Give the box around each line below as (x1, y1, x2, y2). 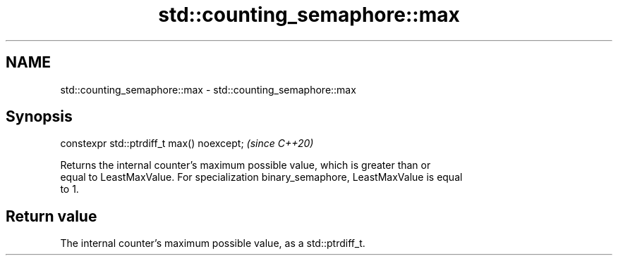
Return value (6, 207, 97, 225)
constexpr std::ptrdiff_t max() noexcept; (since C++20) (60, 137, 314, 150)
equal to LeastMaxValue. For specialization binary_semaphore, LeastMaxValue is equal (60, 171, 463, 184)
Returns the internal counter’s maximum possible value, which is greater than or (60, 159, 431, 172)
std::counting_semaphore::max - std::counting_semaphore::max (60, 83, 356, 96)
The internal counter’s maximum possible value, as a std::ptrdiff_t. (60, 237, 365, 250)
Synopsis (6, 108, 73, 126)
